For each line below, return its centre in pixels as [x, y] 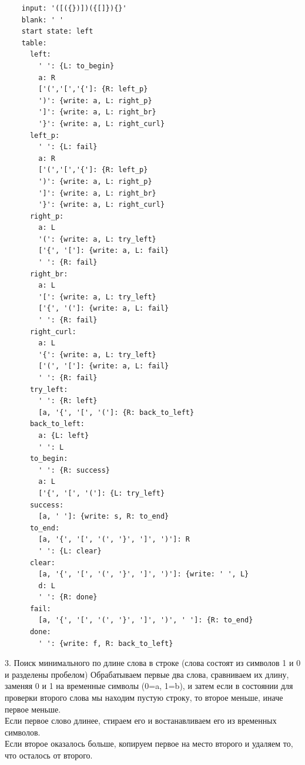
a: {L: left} [64, 435]
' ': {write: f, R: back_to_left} [106, 643]
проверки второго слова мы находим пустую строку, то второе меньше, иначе [144, 698]
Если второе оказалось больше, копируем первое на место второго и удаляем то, [149, 743]
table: [34, 43]
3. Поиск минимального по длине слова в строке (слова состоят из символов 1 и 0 [153, 663]
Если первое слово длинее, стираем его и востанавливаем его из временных [141, 721]
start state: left [57, 32]
